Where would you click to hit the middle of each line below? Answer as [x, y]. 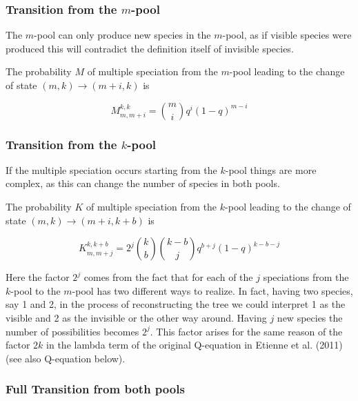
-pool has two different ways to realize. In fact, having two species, [212, 290]
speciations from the [306, 277]
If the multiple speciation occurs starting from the [111, 169]
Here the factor [38, 277]
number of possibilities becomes [72, 331]
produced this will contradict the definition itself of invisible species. [150, 48]
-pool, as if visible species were [287, 35]
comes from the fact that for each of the [168, 277]
